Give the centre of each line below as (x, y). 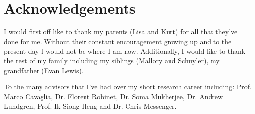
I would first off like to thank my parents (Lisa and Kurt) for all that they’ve (121, 32)
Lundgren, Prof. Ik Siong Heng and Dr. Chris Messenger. (90, 106)
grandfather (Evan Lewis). (44, 70)
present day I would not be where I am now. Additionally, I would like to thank (125, 51)
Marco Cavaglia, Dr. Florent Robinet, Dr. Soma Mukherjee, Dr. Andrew (114, 96)
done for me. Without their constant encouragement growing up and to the (118, 41)
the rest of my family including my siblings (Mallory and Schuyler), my (112, 60)
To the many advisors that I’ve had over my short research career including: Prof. (128, 87)
